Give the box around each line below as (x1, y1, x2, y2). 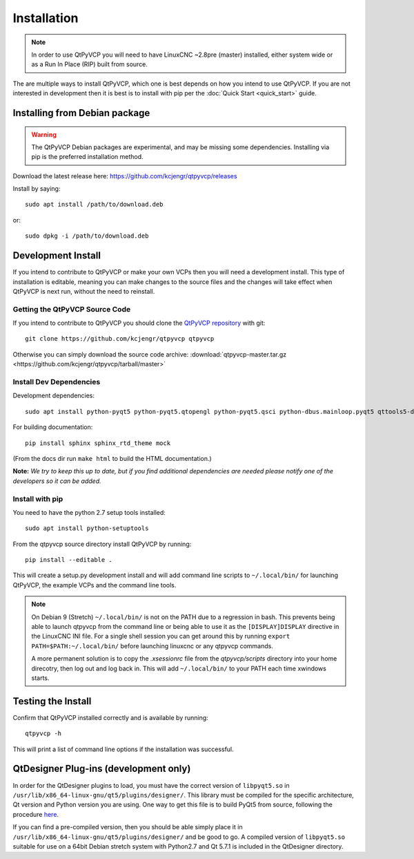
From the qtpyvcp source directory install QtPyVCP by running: (12, 540, 192, 548)
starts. (31, 674, 50, 682)
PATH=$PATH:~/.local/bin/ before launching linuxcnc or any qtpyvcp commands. (31, 641, 274, 650)
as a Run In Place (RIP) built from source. (31, 60, 148, 68)
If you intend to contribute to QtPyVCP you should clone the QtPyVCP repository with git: (12, 319, 266, 328)
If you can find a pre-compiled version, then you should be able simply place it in (12, 823, 243, 831)
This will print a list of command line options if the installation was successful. (12, 745, 234, 753)
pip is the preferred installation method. (31, 153, 144, 161)
